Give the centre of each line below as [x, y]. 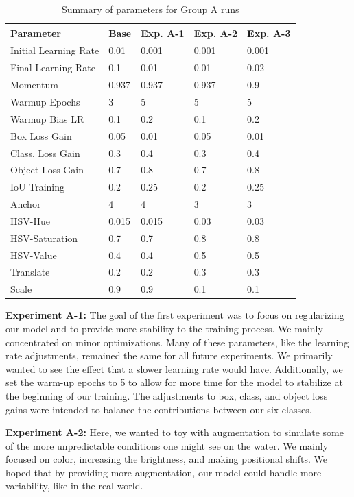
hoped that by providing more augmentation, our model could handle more [164, 472]
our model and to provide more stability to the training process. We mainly [164, 328]
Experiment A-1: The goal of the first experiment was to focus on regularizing [175, 315]
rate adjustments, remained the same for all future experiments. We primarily [169, 355]
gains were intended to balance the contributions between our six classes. [159, 409]
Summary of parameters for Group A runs [150, 9]
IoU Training [38, 187]
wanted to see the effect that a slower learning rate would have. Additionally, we [174, 368]
